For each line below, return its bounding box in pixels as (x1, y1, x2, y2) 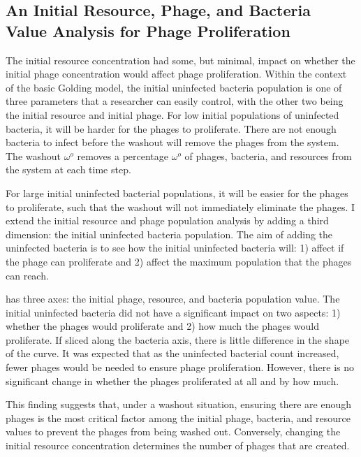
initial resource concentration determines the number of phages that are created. (6, 438, 350, 453)
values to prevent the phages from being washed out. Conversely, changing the (6, 424, 341, 439)
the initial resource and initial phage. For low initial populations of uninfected (6, 107, 339, 122)
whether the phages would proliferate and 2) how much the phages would (6, 319, 320, 333)
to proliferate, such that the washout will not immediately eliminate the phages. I (6, 199, 355, 214)
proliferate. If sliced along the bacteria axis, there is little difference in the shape (6, 332, 350, 347)
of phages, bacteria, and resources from (184, 148, 352, 163)
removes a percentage (77, 148, 169, 163)
